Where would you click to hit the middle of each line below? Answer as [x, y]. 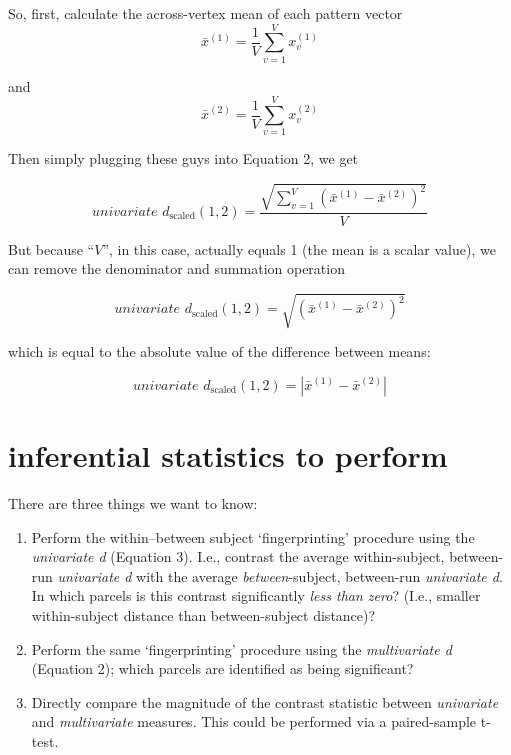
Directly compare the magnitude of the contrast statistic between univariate [265, 701]
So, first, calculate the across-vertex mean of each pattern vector [205, 13]
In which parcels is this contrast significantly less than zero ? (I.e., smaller [256, 595]
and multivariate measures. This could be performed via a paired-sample [254, 721]
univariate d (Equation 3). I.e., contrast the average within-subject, [238, 556]
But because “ [51, 248]
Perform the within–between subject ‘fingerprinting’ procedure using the [253, 536]
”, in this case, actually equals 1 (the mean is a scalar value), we [299, 248]
